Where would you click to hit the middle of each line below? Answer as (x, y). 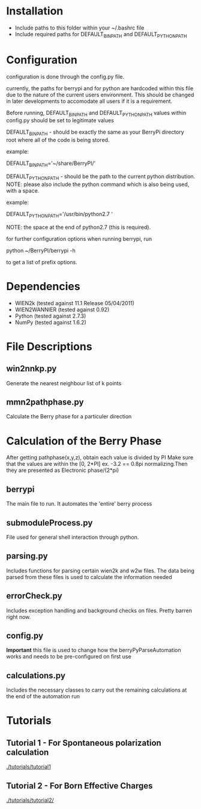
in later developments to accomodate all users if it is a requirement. (89, 101)
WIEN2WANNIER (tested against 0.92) (62, 309)
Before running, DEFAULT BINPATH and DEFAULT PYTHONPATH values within (96, 113)
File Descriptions (49, 346)
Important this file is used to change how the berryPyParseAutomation (94, 650)
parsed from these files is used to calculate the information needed (89, 577)
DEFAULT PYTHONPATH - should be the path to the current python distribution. (101, 177)
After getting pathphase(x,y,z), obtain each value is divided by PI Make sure (100, 457)
